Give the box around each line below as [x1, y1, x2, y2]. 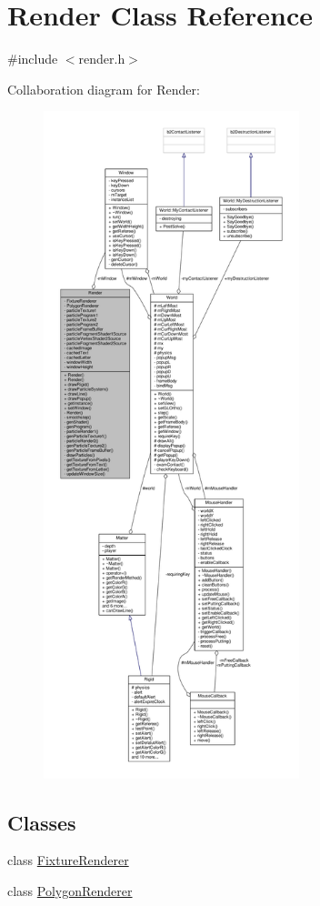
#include [7, 49, 58, 68]
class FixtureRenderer [7, 851, 129, 870]
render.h [78, 49, 125, 68]
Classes [7, 808, 76, 836]
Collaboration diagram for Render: [7, 79, 200, 98]
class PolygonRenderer [7, 881, 133, 901]
